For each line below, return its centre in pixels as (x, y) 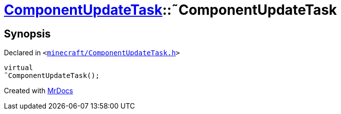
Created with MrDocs (39, 91)
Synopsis (27, 34)
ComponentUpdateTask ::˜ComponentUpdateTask (170, 10)
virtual (19, 68)
